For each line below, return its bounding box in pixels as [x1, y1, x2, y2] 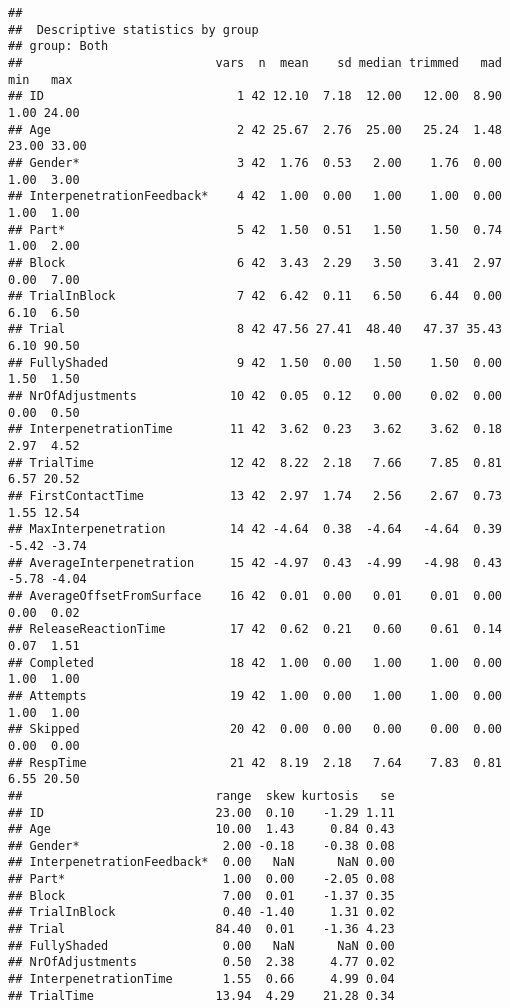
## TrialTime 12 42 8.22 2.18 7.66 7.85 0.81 [8, 455, 502, 470]
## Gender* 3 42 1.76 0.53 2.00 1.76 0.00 [8, 155, 502, 170]
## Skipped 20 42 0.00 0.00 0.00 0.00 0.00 [8, 722, 502, 737]
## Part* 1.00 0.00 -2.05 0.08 [8, 872, 395, 887]
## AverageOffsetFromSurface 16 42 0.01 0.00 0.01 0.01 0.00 [8, 588, 502, 603]
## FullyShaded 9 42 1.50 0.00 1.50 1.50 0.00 [8, 355, 502, 370]
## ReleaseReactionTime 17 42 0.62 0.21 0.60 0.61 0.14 [8, 622, 502, 637]
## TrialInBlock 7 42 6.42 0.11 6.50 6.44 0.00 [8, 289, 502, 304]
